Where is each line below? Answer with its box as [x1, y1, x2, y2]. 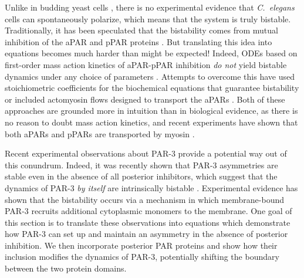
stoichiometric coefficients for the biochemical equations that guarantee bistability [5, 82, 299, 94]
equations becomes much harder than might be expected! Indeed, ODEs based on [5, 47, 298, 59]
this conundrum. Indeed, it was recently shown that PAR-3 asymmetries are [5, 158, 278, 171]
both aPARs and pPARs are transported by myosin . [5, 127, 195, 140]
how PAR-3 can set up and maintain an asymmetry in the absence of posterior [5, 228, 288, 240]
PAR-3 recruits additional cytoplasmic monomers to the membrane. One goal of [5, 205, 292, 217]
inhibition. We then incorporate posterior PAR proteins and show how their [5, 239, 278, 251]
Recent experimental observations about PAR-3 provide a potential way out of [5, 147, 287, 160]
